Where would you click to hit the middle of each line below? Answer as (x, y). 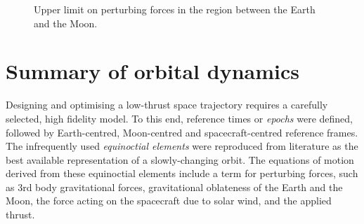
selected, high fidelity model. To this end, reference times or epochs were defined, (179, 118)
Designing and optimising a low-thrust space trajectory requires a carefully (167, 105)
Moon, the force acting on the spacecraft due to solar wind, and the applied (169, 201)
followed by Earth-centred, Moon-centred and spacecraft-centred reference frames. (182, 132)
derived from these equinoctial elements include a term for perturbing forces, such (182, 173)
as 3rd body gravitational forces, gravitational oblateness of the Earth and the (174, 187)
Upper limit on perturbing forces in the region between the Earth (175, 9)
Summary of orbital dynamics (152, 71)
